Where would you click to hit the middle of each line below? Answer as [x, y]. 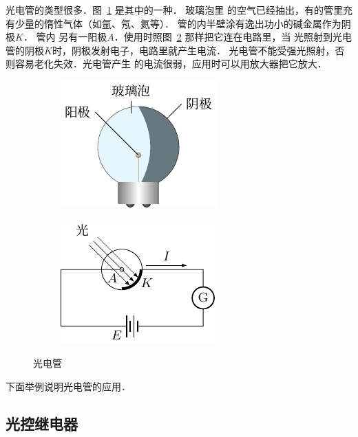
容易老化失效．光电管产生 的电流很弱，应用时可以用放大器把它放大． [171, 64]
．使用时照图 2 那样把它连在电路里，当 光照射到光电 [233, 37]
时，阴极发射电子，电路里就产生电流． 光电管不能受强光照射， [193, 50]
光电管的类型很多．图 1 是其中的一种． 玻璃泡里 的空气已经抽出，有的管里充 [179, 10]
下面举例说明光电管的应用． [68, 386]
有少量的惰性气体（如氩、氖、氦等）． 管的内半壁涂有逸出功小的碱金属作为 [173, 23]
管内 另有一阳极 [72, 37]
